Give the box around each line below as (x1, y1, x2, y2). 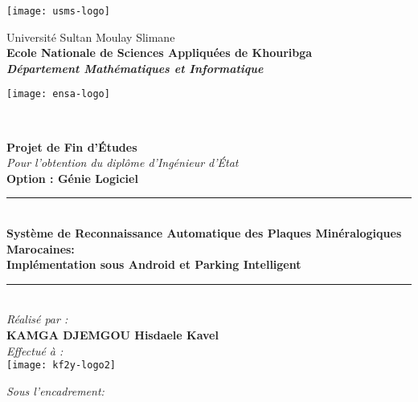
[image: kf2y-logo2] (6, 359, 117, 372)
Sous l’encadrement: (6, 382, 104, 399)
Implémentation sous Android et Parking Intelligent (6, 256, 301, 273)
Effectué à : (6, 342, 64, 359)
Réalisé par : (6, 311, 68, 327)
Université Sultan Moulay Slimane (6, 28, 175, 45)
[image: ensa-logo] (6, 88, 110, 100)
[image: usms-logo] (6, 6, 110, 17)
